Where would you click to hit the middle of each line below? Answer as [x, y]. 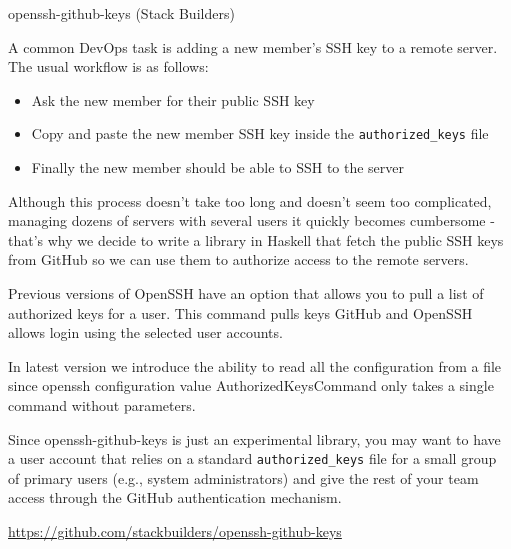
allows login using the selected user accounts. [145, 332]
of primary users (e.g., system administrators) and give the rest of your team [243, 477]
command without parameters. [102, 404]
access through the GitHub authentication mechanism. [175, 497]
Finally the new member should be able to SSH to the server [218, 167]
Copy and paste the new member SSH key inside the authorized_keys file [260, 133]
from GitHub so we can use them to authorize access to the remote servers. [238, 259]
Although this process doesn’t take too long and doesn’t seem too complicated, [250, 200]
